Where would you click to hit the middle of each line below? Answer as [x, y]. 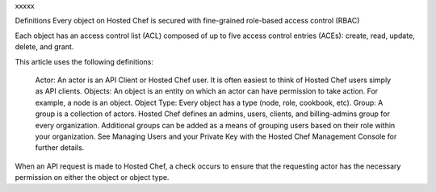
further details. [60, 148]
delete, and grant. [44, 47]
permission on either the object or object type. [92, 177]
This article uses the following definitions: [84, 61]
